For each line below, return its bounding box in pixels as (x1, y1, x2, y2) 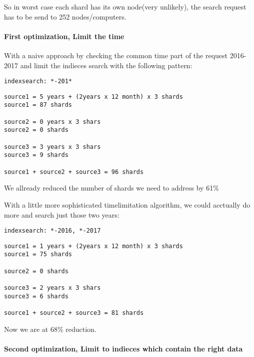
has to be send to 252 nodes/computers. (4, 11, 126, 22)
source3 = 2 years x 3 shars (4, 284, 101, 292)
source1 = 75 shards (4, 251, 72, 258)
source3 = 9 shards (4, 151, 68, 159)
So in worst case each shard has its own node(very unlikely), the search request (4, 2, 246, 12)
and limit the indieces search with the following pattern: (20, 60, 192, 70)
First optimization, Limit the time (4, 31, 124, 41)
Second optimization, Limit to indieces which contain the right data (4, 343, 243, 353)
